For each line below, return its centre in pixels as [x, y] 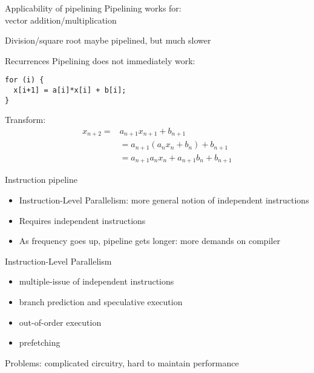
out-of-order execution [60, 322]
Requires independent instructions [82, 220]
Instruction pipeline [41, 180]
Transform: [25, 120]
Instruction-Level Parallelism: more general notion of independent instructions [164, 200]
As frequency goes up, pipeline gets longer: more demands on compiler [150, 241]
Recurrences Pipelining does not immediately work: [100, 60]
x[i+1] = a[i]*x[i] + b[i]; [70, 91]
